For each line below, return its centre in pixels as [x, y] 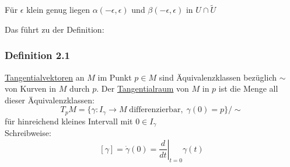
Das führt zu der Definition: [55, 29]
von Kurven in [30, 88]
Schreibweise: [28, 133]
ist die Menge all [248, 88]
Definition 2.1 [37, 55]
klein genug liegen [58, 10]
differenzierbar [155, 110]
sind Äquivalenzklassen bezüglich [218, 77]
